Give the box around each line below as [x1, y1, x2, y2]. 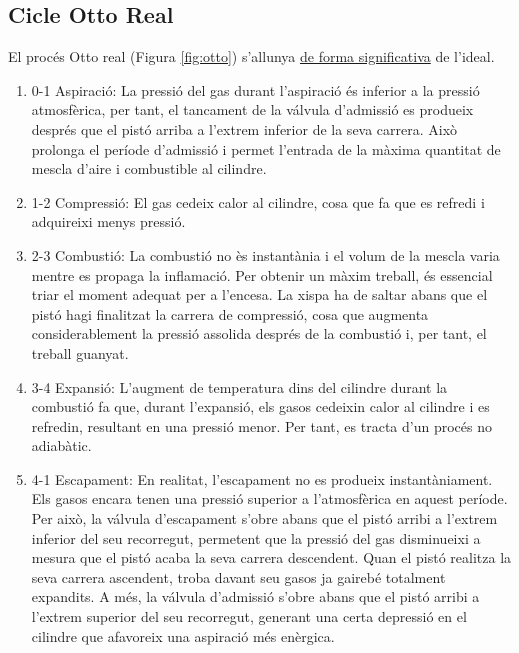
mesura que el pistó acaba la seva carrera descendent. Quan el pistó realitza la [31, 547, 512, 568]
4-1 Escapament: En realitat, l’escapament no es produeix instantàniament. [31, 468, 493, 489]
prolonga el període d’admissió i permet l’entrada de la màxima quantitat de [31, 138, 501, 159]
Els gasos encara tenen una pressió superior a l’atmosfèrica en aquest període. [31, 488, 508, 509]
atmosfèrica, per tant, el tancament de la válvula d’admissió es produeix [31, 99, 474, 120]
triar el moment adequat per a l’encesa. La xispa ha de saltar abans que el [31, 284, 488, 305]
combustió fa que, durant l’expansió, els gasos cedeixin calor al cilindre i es [31, 396, 490, 417]
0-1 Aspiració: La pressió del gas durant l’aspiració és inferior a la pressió [31, 79, 480, 100]
